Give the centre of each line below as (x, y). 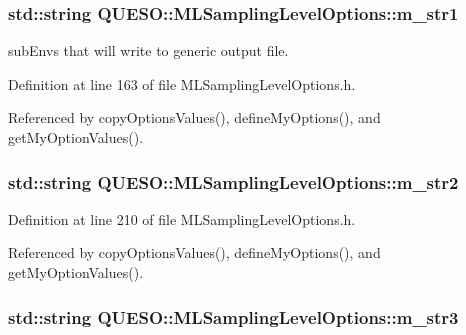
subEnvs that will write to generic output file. (148, 50)
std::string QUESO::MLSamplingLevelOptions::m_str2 (233, 181)
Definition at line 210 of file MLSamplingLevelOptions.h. (182, 218)
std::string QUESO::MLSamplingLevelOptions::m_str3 (233, 316)
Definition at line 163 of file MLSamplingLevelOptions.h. (182, 83)
